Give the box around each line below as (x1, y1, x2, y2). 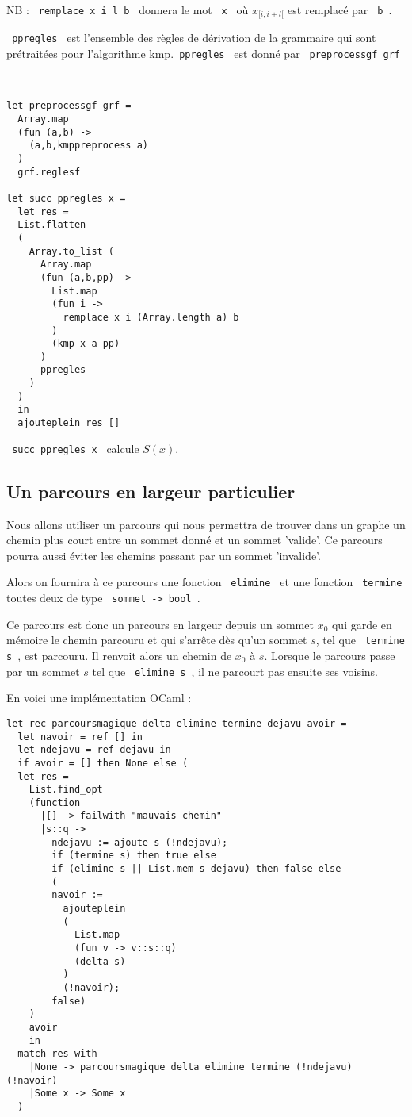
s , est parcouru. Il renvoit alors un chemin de (6, 647, 232, 663)
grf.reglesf (17, 166, 81, 178)
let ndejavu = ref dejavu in (17, 744, 171, 756)
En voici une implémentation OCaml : (6, 689, 192, 706)
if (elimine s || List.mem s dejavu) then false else (51, 863, 341, 875)
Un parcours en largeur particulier (6, 478, 296, 503)
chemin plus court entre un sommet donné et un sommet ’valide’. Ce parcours (6, 532, 383, 548)
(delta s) (74, 955, 126, 967)
